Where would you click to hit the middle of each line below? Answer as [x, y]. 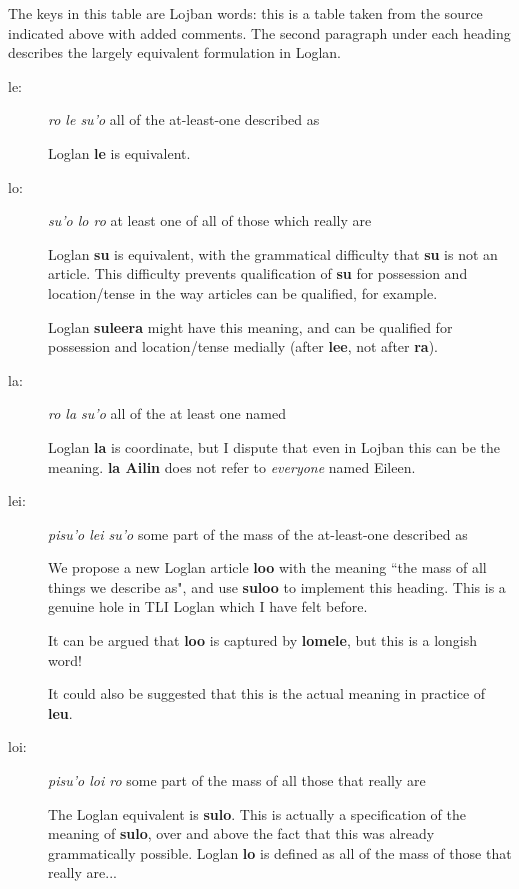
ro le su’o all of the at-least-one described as [184, 119]
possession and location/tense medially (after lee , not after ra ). [243, 346]
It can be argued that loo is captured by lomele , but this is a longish [263, 640]
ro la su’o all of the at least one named [167, 413]
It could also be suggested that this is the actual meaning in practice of [267, 693]
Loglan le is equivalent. [119, 152]
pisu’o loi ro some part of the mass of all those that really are [237, 780]
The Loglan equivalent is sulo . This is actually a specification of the [257, 813]
